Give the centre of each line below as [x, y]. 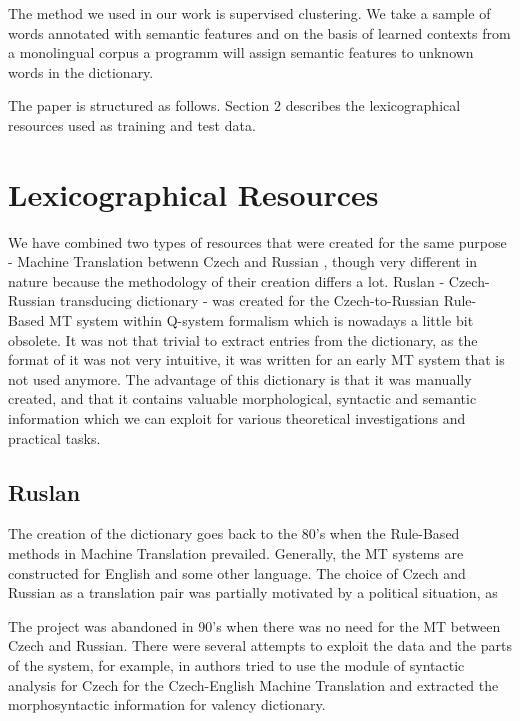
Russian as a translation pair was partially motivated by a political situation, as [253, 592]
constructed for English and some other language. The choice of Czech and [237, 572]
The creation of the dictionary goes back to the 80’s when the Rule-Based [234, 533]
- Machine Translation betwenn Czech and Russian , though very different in [243, 261]
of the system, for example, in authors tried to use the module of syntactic [236, 664]
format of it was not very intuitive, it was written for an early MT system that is [256, 359]
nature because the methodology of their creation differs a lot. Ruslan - [226, 280]
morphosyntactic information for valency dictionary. [167, 704]
